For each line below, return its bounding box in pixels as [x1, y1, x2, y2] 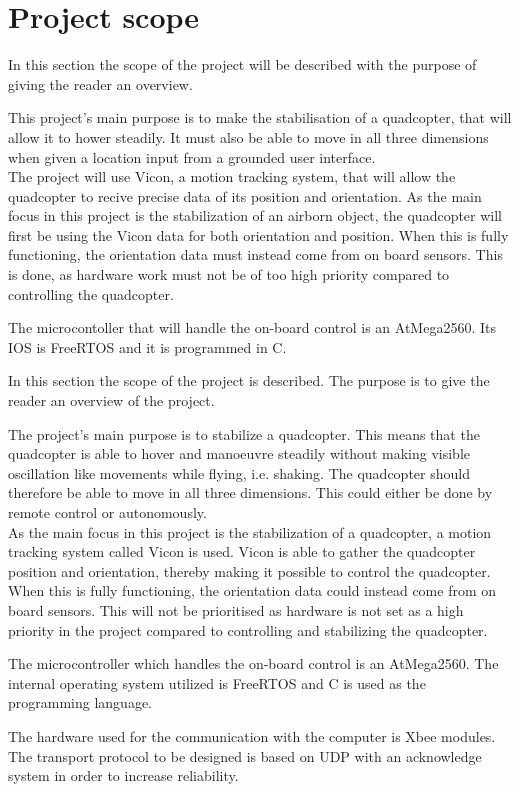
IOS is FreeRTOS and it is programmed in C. [8, 336, 287, 357]
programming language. [8, 692, 152, 713]
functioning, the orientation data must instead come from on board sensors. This [8, 244, 503, 265]
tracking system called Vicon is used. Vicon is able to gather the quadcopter [8, 541, 476, 562]
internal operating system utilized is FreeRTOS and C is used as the [8, 672, 426, 693]
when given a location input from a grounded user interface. [8, 146, 376, 167]
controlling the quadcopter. [8, 283, 174, 304]
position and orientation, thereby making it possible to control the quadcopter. [8, 560, 491, 581]
